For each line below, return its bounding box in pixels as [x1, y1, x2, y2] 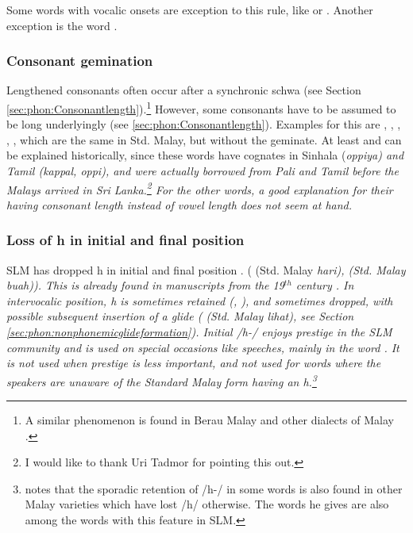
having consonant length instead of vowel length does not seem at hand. [6, 196, 353, 213]
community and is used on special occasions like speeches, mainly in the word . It [6, 339, 399, 355]
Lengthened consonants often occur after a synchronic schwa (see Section [6, 82, 361, 98]
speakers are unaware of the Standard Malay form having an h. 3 [6, 370, 317, 389]
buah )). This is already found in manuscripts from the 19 [6, 277, 284, 293]
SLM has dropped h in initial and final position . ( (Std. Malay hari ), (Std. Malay [6, 261, 406, 278]
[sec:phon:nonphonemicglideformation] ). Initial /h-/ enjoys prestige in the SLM [6, 324, 392, 340]
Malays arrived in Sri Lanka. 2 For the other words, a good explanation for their [6, 178, 393, 197]
